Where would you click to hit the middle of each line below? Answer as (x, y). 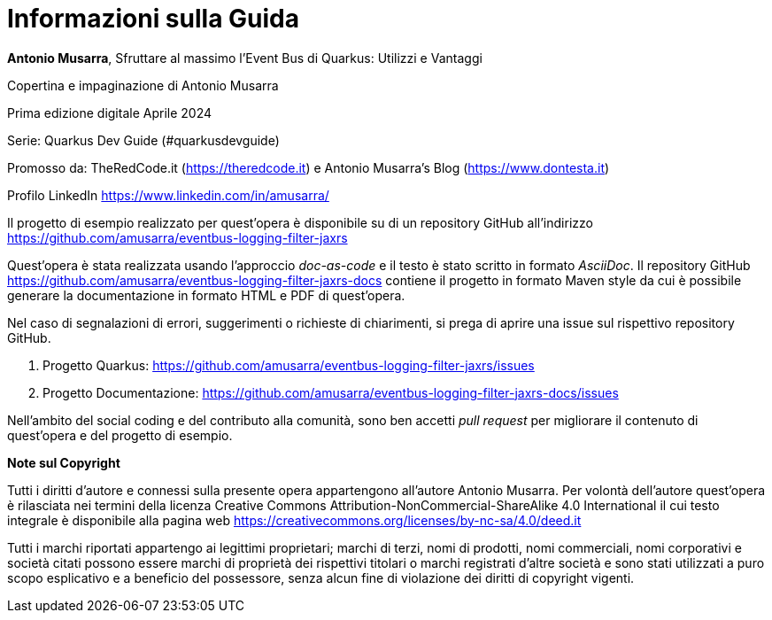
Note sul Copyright (64, 462)
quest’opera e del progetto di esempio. (120, 435)
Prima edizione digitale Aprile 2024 (110, 112)
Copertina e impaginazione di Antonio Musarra (143, 85)
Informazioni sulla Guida (153, 19)
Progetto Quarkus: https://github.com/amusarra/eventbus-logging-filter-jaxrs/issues (289, 365)
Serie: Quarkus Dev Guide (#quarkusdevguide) (143, 140)
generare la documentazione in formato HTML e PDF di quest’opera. (206, 295)
